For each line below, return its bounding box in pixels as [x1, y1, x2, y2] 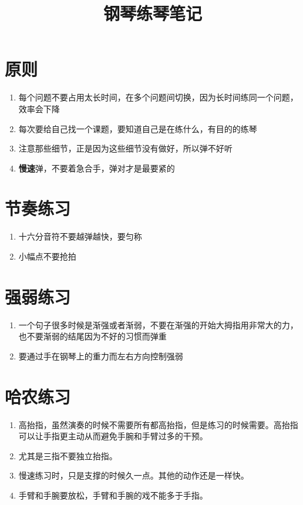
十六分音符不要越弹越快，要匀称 [18, 230, 142, 243]
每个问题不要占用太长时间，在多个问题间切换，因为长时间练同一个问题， [18, 91, 298, 103]
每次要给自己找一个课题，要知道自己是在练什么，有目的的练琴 [18, 122, 257, 134]
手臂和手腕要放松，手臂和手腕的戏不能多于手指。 [18, 489, 208, 501]
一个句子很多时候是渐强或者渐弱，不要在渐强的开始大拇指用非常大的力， [18, 318, 298, 331]
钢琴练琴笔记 [103, 1, 202, 25]
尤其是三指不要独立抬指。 [18, 449, 117, 462]
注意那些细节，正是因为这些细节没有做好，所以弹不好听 [18, 142, 233, 154]
